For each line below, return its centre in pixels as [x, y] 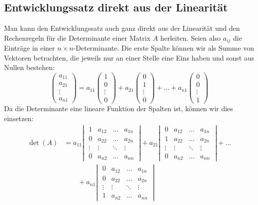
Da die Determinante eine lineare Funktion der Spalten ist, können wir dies [119, 108]
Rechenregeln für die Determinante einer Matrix [77, 37]
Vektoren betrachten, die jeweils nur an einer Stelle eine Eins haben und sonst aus [129, 57]
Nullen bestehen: [29, 67]
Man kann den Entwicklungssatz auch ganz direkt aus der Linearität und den [122, 28]
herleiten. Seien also [190, 37]
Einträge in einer [30, 48]
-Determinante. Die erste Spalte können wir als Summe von [164, 48]
